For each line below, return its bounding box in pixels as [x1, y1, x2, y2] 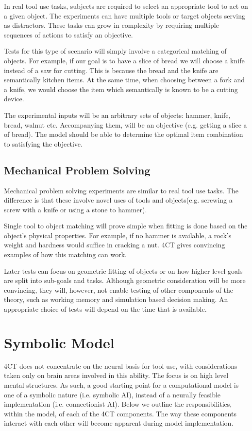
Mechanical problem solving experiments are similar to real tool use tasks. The [4, 185, 238, 195]
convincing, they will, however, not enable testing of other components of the [4, 284, 233, 295]
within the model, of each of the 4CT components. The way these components [4, 408, 236, 418]
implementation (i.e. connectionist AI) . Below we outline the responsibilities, [4, 399, 232, 409]
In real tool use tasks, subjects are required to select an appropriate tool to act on [4, 1, 248, 11]
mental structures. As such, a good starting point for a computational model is [4, 379, 239, 390]
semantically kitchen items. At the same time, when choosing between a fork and [4, 75, 245, 85]
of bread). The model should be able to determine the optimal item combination [4, 129, 243, 139]
